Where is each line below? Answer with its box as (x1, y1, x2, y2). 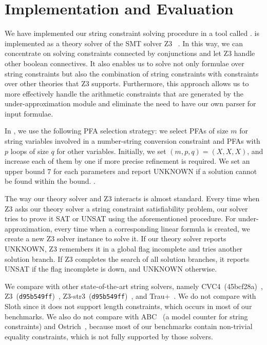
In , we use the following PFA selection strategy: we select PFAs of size (5, 125, 228, 136)
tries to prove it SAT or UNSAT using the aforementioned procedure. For (5, 213, 236, 224)
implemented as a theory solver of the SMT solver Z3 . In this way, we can (5, 37, 243, 48)
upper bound (5, 165, 45, 176)
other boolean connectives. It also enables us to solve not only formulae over (5, 57, 244, 68)
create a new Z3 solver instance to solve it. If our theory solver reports (5, 233, 226, 244)
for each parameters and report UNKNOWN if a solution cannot (53, 165, 257, 176)
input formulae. (5, 108, 53, 119)
